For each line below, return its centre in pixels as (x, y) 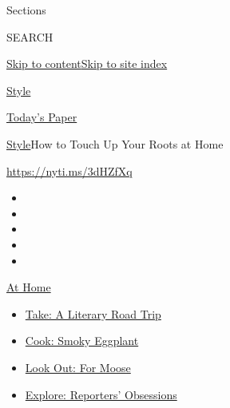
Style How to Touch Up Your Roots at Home (115, 143)
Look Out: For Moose (78, 367)
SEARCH (30, 36)
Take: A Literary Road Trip (93, 313)
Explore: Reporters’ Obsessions (101, 394)
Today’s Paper (42, 117)
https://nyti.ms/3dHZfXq (69, 170)
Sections (26, 10)
